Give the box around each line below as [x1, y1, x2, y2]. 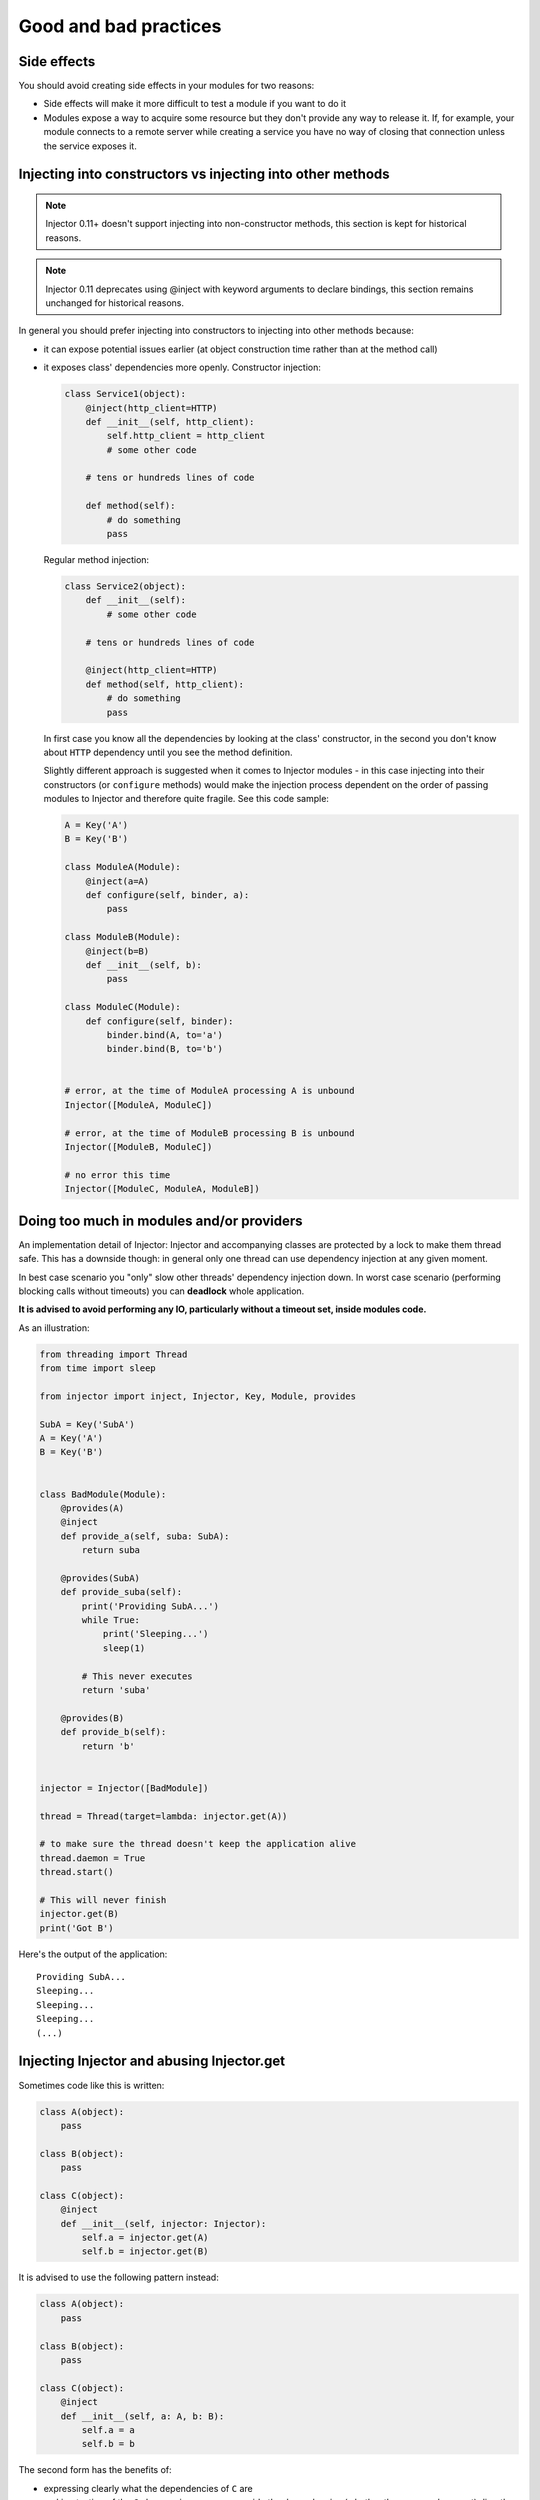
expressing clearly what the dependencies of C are [43, 2482, 254, 2494]
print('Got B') [39, 1922, 114, 1934]
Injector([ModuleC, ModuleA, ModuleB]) [64, 1183, 260, 1195]
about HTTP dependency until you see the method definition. [43, 746, 294, 758]
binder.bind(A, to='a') [106, 1029, 224, 1040]
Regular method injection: [43, 554, 150, 566]
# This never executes [81, 1670, 194, 1682]
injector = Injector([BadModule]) [39, 1782, 209, 1794]
